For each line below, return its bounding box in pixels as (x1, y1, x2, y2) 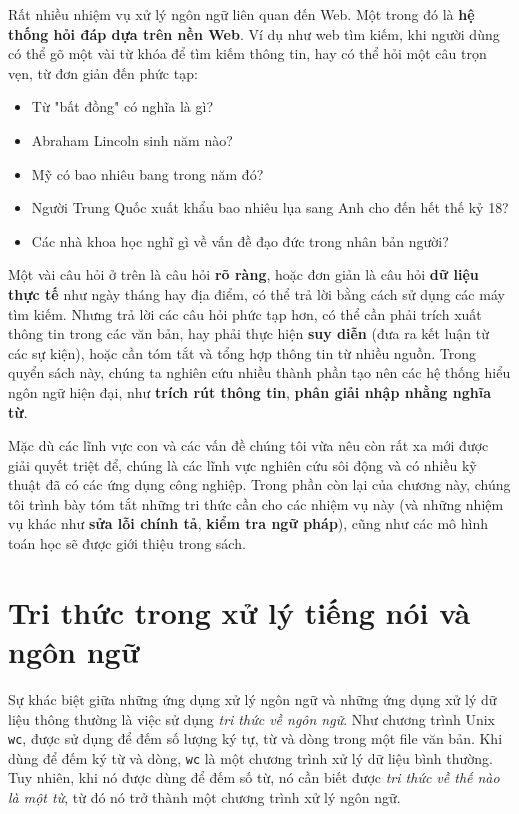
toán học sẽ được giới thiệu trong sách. (8, 533, 246, 554)
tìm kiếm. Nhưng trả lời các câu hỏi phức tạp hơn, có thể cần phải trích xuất (8, 303, 482, 324)
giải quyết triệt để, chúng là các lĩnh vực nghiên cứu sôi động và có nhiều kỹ (8, 454, 477, 475)
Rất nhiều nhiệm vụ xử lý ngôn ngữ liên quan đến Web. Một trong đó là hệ (8, 4, 475, 24)
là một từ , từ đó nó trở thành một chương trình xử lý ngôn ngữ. (8, 787, 401, 808)
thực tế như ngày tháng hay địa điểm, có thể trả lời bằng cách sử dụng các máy (8, 283, 505, 304)
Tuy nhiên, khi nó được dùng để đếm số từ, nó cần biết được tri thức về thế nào (8, 767, 500, 788)
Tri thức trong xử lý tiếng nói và (8, 591, 471, 632)
